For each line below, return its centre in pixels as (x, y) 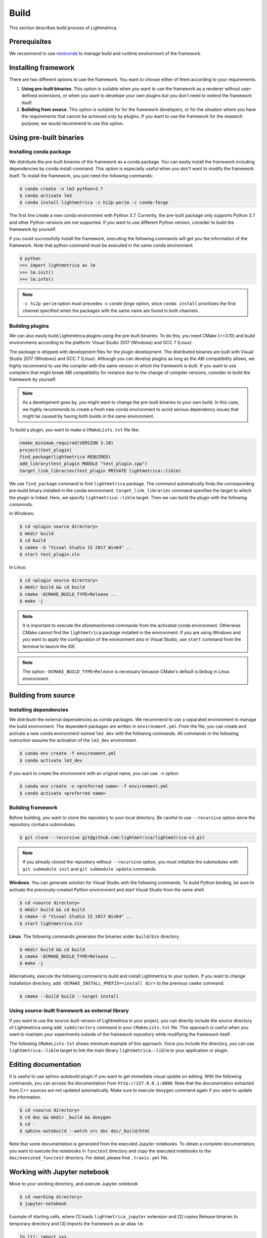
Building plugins (29, 326)
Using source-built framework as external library (69, 1011)
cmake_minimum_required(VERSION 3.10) (67, 443)
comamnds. (21, 505)
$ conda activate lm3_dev (51, 760)
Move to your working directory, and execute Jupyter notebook (73, 1184)
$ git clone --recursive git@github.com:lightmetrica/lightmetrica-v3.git (112, 837)
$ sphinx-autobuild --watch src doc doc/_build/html (85, 1131)
